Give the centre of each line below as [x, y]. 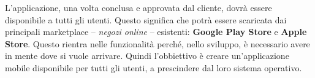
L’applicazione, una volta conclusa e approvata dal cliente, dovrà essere [139, 7]
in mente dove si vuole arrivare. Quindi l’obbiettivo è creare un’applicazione [147, 56]
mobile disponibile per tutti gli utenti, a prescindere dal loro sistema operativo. [154, 67]
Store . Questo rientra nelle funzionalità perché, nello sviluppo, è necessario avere [157, 43]
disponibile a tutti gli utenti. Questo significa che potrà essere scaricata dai [146, 19]
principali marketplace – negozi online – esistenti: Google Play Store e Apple [156, 32]
